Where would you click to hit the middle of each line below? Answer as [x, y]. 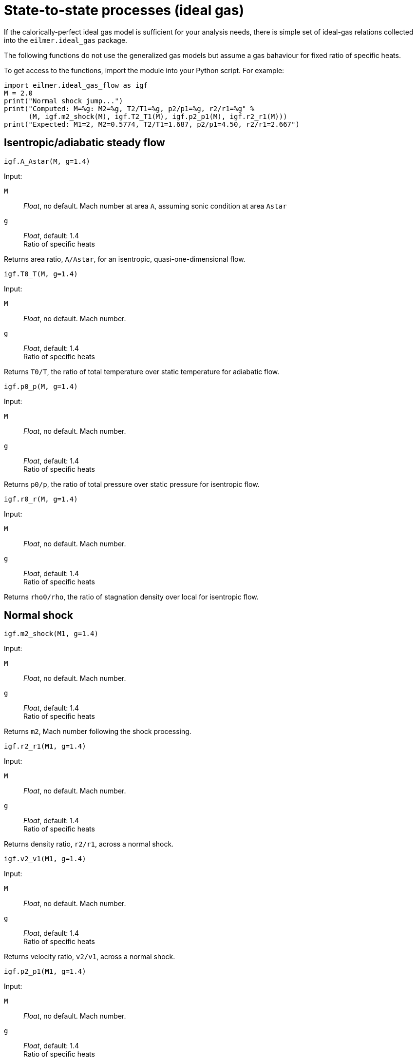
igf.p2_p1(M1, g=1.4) [45, 972]
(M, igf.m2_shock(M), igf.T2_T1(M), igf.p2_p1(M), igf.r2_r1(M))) [158, 116]
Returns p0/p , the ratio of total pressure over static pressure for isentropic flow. [132, 484]
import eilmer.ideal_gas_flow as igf [76, 85]
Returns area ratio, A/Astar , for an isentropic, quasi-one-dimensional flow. [125, 259]
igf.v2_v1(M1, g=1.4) [45, 859]
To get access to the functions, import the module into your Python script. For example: [144, 70]
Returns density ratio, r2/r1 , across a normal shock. [89, 844]
